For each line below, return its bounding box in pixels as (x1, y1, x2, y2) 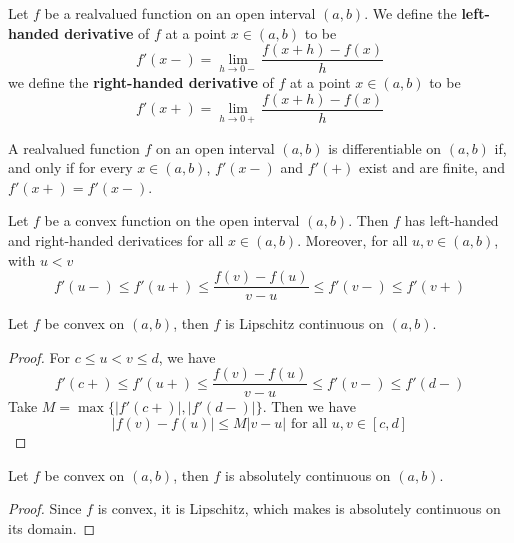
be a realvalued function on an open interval (44, 3, 316, 23)
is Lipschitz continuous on (225, 313, 384, 334)
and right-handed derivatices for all (8, 229, 224, 250)
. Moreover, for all (297, 229, 408, 250)
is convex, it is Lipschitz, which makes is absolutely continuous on (97, 498, 501, 519)
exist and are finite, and (359, 157, 506, 178)
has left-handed (404, 210, 499, 231)
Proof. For (8, 346, 71, 367)
